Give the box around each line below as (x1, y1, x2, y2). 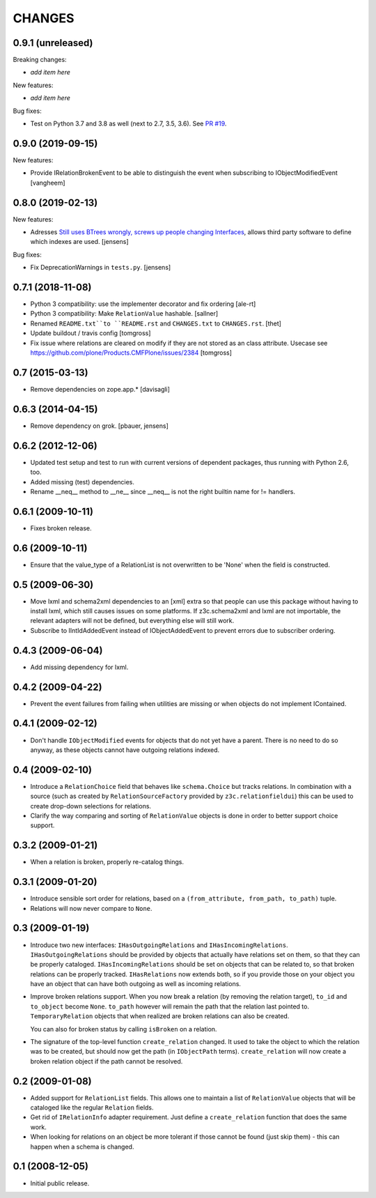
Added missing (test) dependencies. (30, 477, 135, 486)
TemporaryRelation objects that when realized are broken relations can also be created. (30, 1012, 290, 1020)
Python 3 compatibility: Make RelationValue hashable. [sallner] (30, 309, 219, 318)
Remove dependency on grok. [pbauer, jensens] (30, 422, 169, 430)
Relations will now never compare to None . (30, 904, 152, 912)
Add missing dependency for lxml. (30, 663, 129, 671)
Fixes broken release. (30, 523, 92, 532)
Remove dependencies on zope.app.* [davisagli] (30, 385, 171, 393)
